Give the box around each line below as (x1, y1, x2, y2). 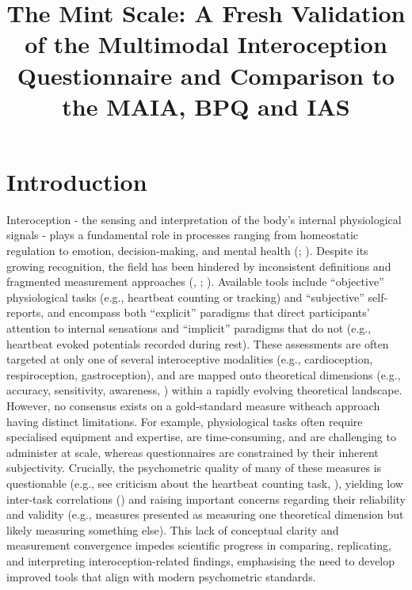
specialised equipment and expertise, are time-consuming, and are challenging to (6, 428, 396, 445)
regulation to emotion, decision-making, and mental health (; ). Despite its (6, 242, 368, 259)
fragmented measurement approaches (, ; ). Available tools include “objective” (6, 273, 384, 290)
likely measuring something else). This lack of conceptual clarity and (6, 521, 339, 538)
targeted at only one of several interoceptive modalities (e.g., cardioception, (6, 351, 373, 367)
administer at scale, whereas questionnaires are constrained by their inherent (6, 443, 379, 460)
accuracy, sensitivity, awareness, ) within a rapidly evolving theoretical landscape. (6, 382, 402, 398)
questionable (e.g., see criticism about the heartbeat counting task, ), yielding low (6, 474, 403, 491)
